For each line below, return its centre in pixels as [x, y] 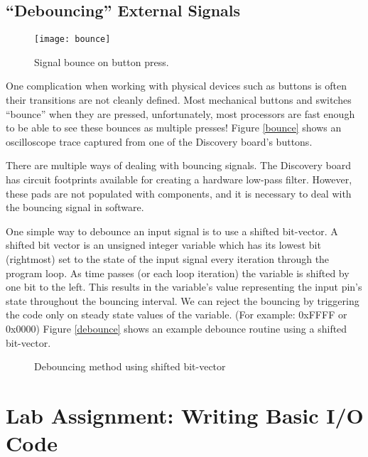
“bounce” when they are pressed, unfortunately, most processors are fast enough [180, 113]
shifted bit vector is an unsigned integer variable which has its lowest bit [163, 245]
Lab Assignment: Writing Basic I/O [185, 415]
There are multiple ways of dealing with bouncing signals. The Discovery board [178, 165]
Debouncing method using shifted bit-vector [130, 366]
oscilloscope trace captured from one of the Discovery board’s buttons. [159, 141]
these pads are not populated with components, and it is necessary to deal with [179, 193]
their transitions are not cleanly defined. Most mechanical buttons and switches [179, 100]
